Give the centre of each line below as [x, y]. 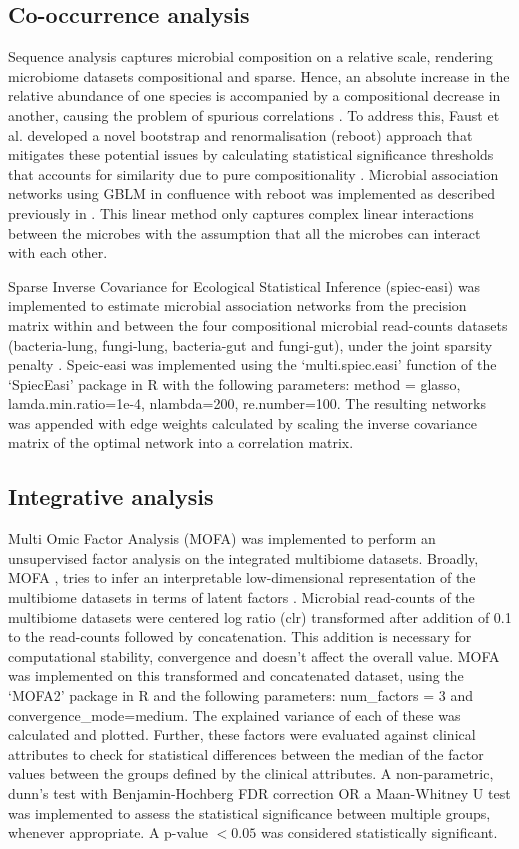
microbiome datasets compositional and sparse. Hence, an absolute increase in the [259, 75]
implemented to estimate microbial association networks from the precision [237, 305]
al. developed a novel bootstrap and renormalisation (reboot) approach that [240, 134]
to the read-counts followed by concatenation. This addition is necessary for [240, 636]
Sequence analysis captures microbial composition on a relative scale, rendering [250, 56]
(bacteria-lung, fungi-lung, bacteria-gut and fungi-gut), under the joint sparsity [250, 344]
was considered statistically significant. [379, 832]
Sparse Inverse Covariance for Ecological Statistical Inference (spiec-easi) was [244, 285]
